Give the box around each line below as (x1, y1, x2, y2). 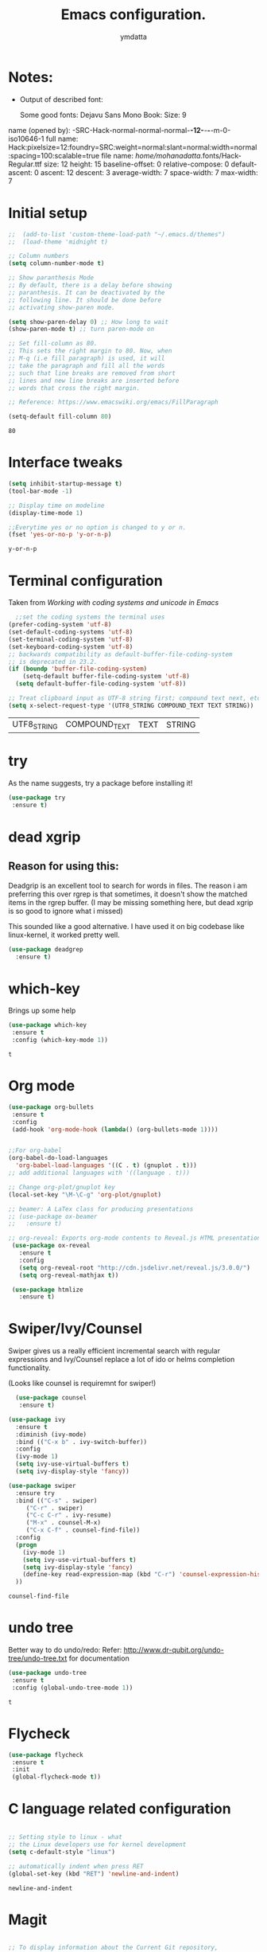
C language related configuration (8, 1800, 232, 1818)
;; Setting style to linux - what (8, 1833, 123, 1841)
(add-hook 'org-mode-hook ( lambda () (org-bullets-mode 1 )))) (11, 1125, 219, 1134)
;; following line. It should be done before (8, 296, 161, 304)
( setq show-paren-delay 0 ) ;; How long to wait (8, 318, 169, 326)
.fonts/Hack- (200, 150, 242, 160)
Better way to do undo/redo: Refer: (8, 1646, 122, 1655)
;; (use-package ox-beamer (8, 1212, 98, 1220)
